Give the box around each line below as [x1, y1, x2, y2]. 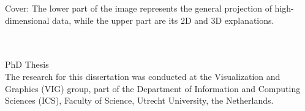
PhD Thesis [5, 58, 49, 71]
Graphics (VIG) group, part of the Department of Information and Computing [5, 82, 301, 95]
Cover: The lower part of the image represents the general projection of [5, 2, 272, 14]
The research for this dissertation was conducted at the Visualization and [5, 70, 281, 82]
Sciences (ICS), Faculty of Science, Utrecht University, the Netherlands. [5, 94, 274, 107]
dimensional [5, 13, 50, 26]
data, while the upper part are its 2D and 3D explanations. [52, 13, 274, 26]
